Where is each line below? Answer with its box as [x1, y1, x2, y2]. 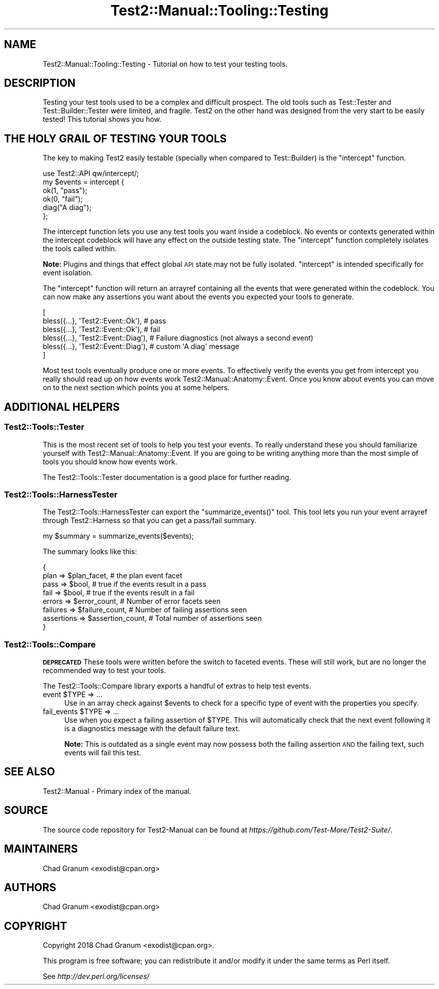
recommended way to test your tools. [43, 666, 166, 675]
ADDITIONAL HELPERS [4, 400, 120, 413]
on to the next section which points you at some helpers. [43, 383, 230, 392]
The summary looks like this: [43, 547, 137, 556]
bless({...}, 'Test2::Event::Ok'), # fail [43, 325, 160, 334]
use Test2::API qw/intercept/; [43, 169, 139, 178]
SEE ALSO [4, 765, 55, 778]
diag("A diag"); [43, 203, 92, 212]
